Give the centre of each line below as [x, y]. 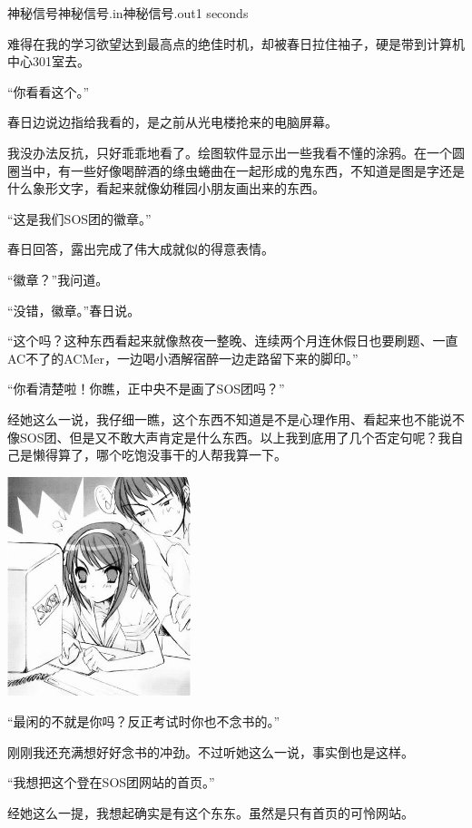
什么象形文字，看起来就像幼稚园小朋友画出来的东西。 [166, 188]
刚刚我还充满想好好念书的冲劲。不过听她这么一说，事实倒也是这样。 [211, 751]
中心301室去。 [49, 61]
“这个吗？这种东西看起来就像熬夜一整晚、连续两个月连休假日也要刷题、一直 [233, 341]
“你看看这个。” [49, 91]
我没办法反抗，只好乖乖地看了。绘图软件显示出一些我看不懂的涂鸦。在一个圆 [236, 152]
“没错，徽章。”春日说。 [74, 310]
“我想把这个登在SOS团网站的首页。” [111, 782]
